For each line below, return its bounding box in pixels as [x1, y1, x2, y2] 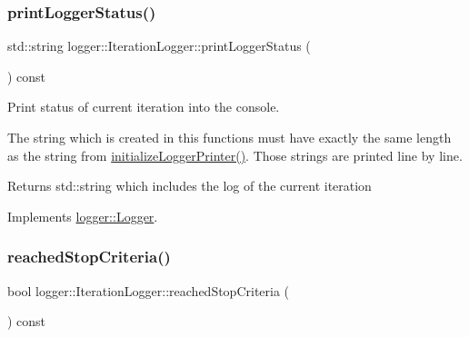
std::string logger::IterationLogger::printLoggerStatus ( [7, 36, 311, 55]
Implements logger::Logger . [7, 206, 158, 225]
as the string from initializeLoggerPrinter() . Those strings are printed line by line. [7, 145, 463, 164]
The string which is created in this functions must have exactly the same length [7, 128, 452, 146]
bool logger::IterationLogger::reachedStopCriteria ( [7, 281, 290, 300]
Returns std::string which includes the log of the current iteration [7, 176, 372, 195]
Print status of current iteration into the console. [7, 97, 280, 116]
